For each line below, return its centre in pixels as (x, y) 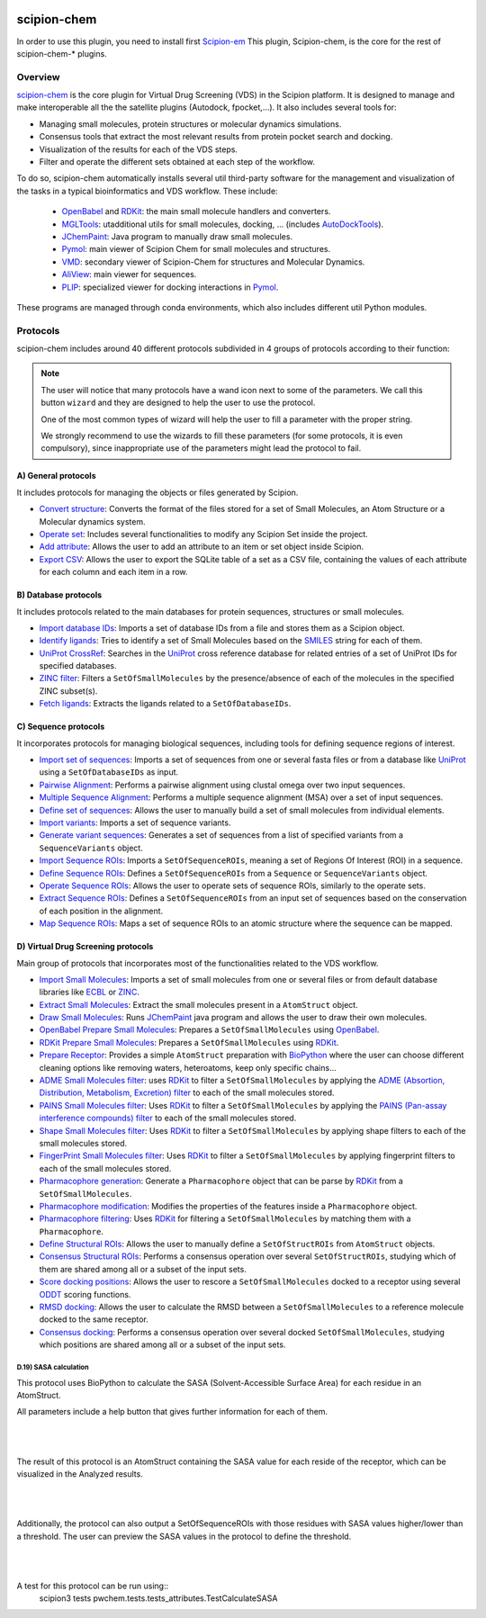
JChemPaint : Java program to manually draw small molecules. (177, 236)
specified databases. (78, 666)
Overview (38, 76)
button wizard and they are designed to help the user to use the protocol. (178, 403)
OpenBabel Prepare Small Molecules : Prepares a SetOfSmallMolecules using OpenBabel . (209, 1029)
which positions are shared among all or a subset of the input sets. (162, 1344)
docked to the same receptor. (94, 1319)
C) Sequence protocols (61, 727)
